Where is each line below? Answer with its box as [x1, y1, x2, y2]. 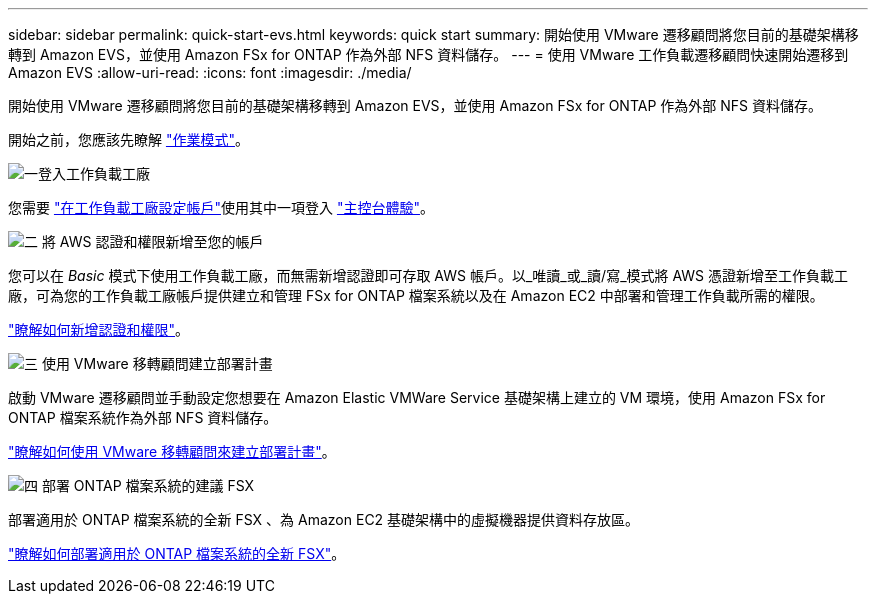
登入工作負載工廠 [38, 165, 150, 182]
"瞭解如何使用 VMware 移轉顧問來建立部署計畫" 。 [8, 443, 336, 460]
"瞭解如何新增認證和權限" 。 [8, 321, 190, 338]
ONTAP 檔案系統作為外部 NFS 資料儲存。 [8, 409, 278, 426]
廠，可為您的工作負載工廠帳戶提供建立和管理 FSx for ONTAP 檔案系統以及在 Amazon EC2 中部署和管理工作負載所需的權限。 [8, 287, 824, 304]
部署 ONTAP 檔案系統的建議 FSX [41, 477, 255, 494]
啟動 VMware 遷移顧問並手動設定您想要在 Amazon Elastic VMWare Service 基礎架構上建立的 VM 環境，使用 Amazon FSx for [8, 389, 826, 406]
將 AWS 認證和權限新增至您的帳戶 [41, 233, 264, 250]
